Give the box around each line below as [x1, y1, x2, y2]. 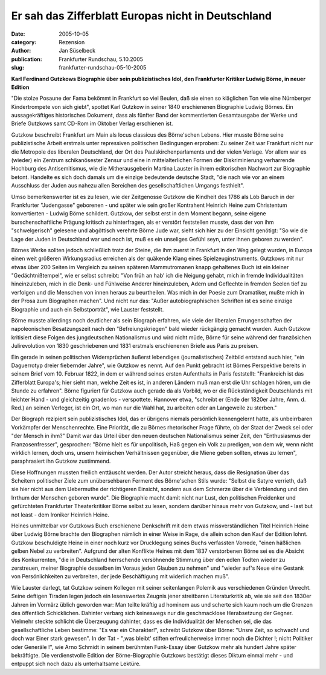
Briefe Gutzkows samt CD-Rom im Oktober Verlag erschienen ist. [11, 120, 173, 127]
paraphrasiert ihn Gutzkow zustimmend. [11, 457, 111, 465]
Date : [11, 30, 25, 37]
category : [11, 38, 37, 45]
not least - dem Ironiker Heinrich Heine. [11, 511, 110, 518]
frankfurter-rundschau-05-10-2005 [59, 64, 147, 71]
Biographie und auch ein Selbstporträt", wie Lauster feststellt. [11, 305, 164, 313]
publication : [11, 55, 42, 63]
